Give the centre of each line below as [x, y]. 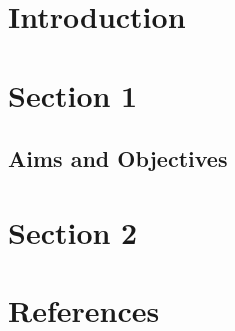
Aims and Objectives [118, 158]
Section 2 [73, 231]
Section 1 [73, 94]
